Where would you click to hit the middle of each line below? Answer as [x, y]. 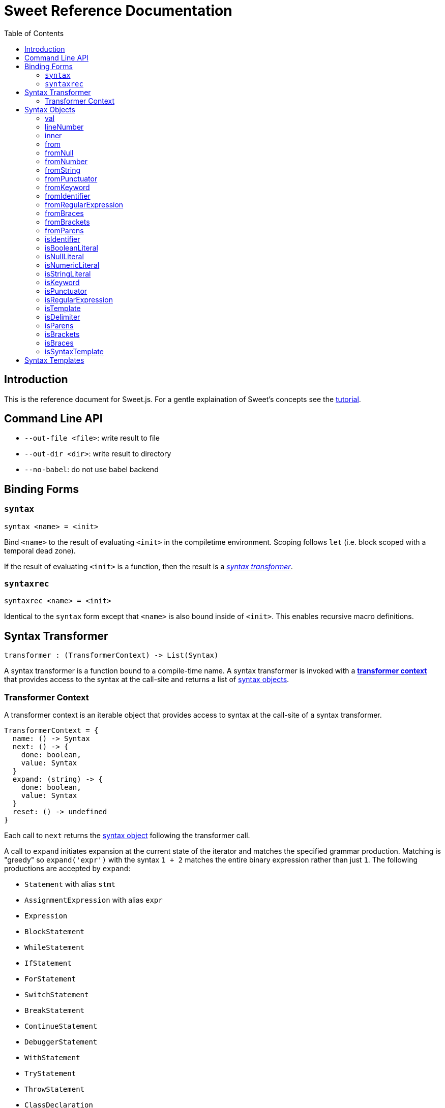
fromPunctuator [71, 178]
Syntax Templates [54, 360]
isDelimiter [63, 317]
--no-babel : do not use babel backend [92, 470]
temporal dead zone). [40, 550]
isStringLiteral [68, 273]
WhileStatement [55, 947]
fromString [63, 170]
